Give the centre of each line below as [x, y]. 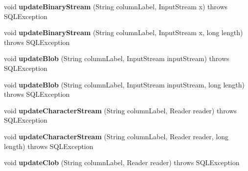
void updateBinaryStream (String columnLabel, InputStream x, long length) [124, 32]
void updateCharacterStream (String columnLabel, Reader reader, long [116, 136]
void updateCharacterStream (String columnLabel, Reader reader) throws [120, 110]
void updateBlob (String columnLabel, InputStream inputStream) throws [117, 58]
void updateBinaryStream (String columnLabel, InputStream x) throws [116, 6]
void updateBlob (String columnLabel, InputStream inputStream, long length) [124, 84]
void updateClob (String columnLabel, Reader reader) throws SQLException [122, 162]
